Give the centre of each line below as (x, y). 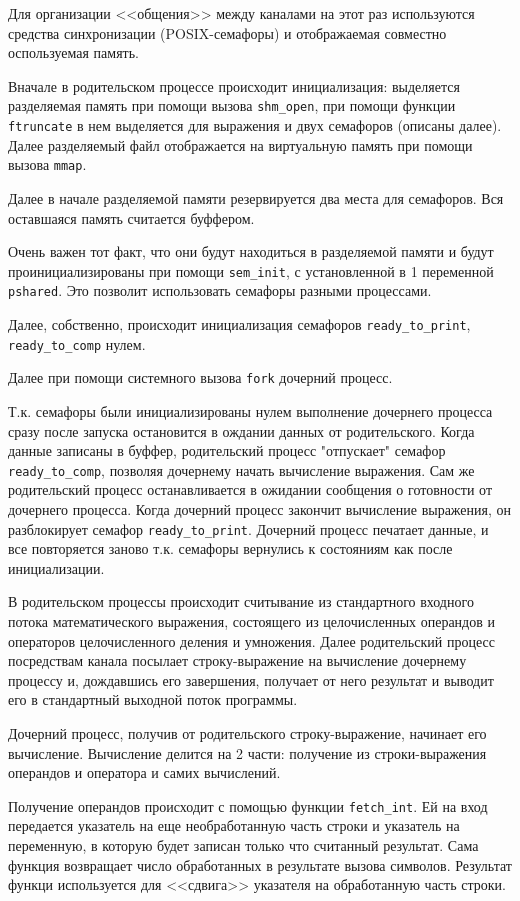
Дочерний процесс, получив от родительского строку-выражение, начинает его (247, 733)
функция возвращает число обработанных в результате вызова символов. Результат (260, 864)
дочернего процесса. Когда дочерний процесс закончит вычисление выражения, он (260, 509)
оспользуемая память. (73, 52)
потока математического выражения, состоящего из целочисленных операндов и (252, 621)
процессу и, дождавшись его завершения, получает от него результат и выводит (251, 679)
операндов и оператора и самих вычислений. (144, 772)
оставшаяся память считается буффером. (131, 217)
